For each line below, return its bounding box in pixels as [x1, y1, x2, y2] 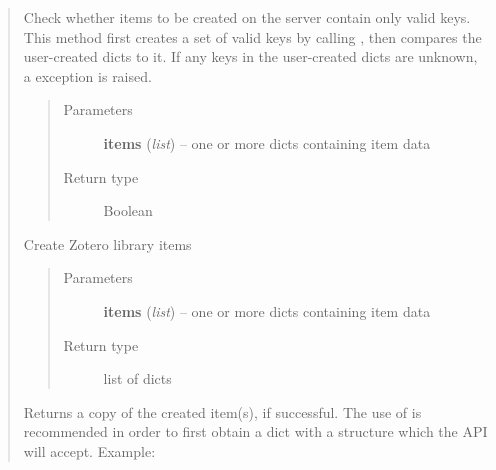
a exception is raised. [23, 65, 152, 86]
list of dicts [103, 368, 172, 389]
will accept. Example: [23, 440, 156, 461]
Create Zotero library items [23, 233, 192, 254]
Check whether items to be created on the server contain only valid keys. [23, 7, 471, 27]
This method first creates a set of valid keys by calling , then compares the [23, 26, 482, 47]
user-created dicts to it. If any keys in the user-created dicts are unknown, [23, 46, 478, 67]
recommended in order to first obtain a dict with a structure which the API [23, 421, 488, 442]
